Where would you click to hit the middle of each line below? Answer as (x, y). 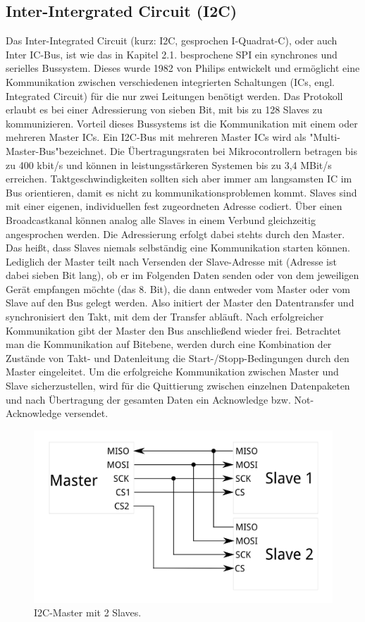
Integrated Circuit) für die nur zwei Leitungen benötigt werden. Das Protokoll (174, 95)
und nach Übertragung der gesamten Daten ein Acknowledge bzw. (148, 399)
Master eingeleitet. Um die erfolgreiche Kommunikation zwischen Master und (172, 372)
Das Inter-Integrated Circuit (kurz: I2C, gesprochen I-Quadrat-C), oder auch (172, 41)
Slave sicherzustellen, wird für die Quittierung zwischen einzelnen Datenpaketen (178, 386)
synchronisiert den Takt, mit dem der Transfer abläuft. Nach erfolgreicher (165, 317)
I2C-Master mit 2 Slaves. (88, 612)
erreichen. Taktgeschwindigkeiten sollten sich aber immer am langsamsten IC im (179, 179)
